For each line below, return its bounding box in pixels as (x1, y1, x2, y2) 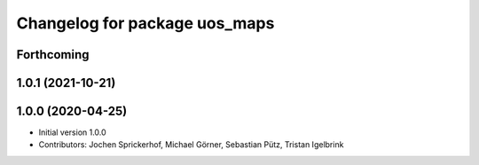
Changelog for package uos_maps (16, 13, 275, 33)
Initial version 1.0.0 (38, 127, 106, 137)
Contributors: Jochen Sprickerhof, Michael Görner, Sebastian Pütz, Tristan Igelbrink (38, 139, 344, 150)
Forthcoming (16, 47, 90, 62)
